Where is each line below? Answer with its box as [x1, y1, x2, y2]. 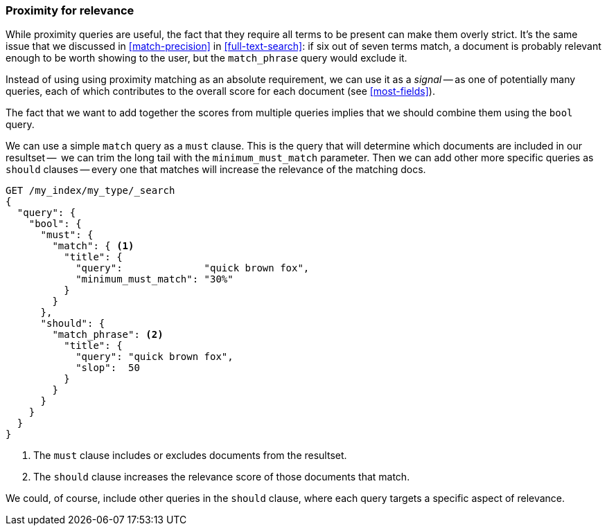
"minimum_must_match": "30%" [76, 273, 234, 285]
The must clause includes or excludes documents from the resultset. [33, 449, 347, 462]
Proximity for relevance [6, 3, 134, 17]
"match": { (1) [52, 240, 134, 252]
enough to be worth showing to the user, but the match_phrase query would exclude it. [6, 52, 407, 64]
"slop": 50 [76, 362, 140, 374]
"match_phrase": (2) [52, 329, 164, 341]
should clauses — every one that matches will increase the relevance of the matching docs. [6, 163, 426, 176]
